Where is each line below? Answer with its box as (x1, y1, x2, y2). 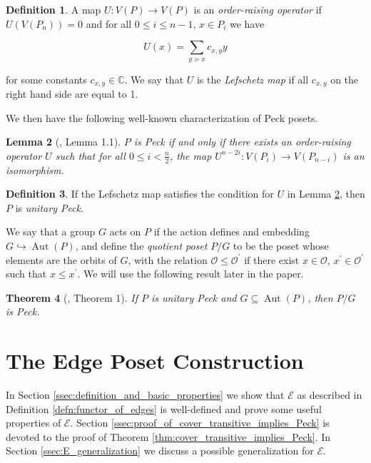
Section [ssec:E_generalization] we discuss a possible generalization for (6, 443, 314, 458)
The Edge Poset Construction (6, 346, 304, 375)
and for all (86, 16, 132, 31)
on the (330, 71, 359, 86)
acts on (109, 224, 141, 239)
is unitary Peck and (151, 290, 237, 305)
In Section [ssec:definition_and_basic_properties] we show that (6, 387, 285, 402)
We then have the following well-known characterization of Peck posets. (6, 110, 318, 125)
